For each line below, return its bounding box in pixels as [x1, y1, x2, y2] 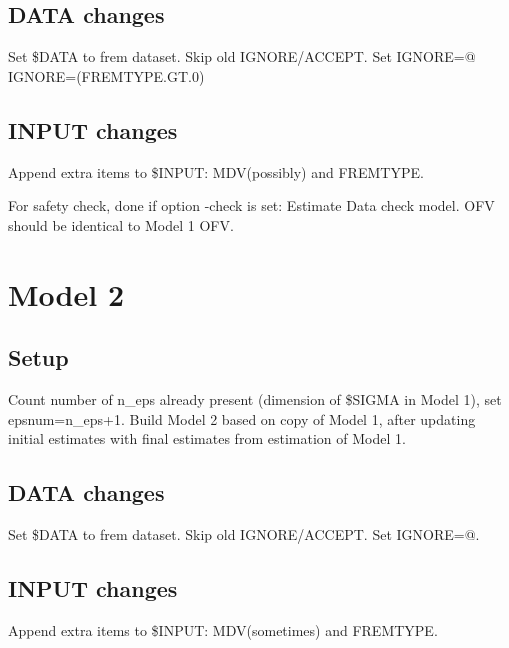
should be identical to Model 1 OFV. [8, 214, 234, 235]
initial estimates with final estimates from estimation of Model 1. [8, 428, 406, 449]
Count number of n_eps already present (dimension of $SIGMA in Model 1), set [8, 388, 502, 409]
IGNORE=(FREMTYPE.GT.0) [8, 65, 205, 86]
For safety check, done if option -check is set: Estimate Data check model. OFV [8, 195, 495, 216]
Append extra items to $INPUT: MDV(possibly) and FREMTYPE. [8, 161, 424, 182]
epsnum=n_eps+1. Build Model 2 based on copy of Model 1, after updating [8, 408, 476, 429]
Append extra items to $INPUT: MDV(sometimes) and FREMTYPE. [8, 619, 438, 640]
